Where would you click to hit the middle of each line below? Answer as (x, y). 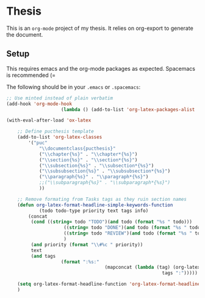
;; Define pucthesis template (56, 132)
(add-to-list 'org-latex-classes (60, 137)
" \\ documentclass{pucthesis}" (77, 148)
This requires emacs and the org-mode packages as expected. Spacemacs (101, 68)
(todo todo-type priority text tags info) (94, 211)
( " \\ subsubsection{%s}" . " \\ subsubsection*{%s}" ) (105, 171)
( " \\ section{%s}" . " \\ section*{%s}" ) (88, 160)
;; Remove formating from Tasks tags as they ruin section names (102, 199)
